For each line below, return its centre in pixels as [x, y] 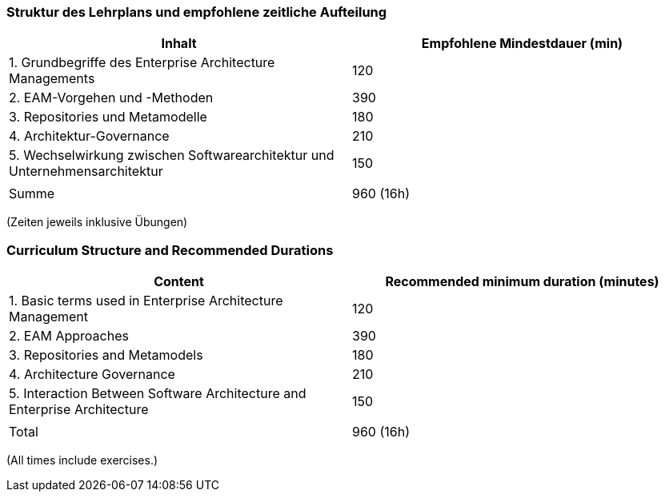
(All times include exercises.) [82, 460]
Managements [52, 79]
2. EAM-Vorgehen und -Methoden [111, 98]
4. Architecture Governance [92, 374]
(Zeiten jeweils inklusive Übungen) [97, 222]
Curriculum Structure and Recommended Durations [170, 250]
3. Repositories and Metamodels [106, 355]
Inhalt [179, 44]
